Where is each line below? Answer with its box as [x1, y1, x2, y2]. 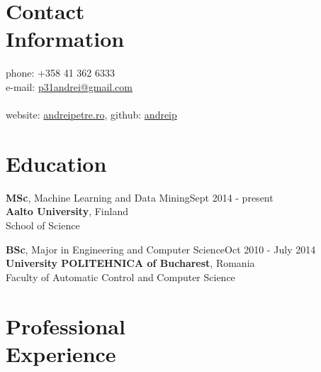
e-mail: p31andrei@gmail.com [6, 79, 133, 94]
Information [6, 24, 125, 53]
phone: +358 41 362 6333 [6, 65, 115, 80]
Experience [6, 339, 116, 368]
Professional [6, 311, 125, 340]
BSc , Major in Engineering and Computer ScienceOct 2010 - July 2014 [6, 241, 316, 256]
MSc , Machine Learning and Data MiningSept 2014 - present [6, 190, 274, 204]
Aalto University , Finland [6, 204, 128, 219]
